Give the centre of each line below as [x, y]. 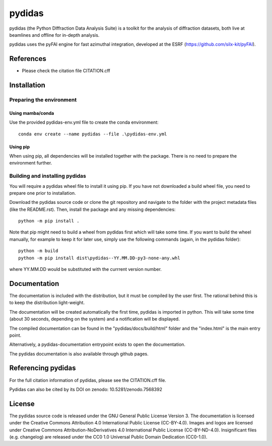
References [28, 59]
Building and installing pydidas [48, 176]
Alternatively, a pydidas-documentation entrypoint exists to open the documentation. [97, 344]
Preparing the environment [43, 100]
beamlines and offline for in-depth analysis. [54, 35]
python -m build [38, 251]
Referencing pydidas [43, 368]
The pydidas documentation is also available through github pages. [79, 354]
